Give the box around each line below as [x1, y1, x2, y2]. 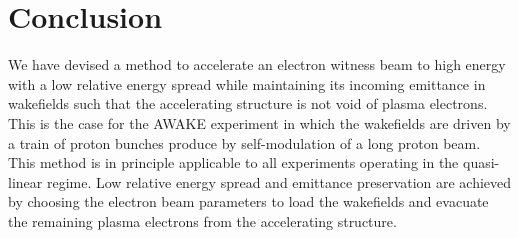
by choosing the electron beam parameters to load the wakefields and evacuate [8, 191, 489, 212]
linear [8, 171, 43, 192]
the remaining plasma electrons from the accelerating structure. [8, 210, 397, 231]
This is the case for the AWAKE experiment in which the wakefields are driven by [8, 112, 511, 133]
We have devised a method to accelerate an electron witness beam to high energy [8, 54, 506, 75]
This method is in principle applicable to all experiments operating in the [8, 152, 459, 173]
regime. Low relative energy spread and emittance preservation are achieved [46, 171, 512, 192]
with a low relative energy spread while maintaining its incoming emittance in [8, 73, 486, 94]
